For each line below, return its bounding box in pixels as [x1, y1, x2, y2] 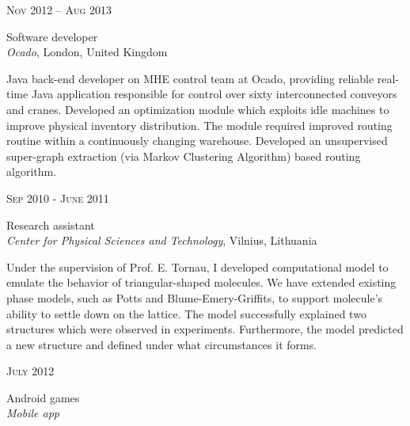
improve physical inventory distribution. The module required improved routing [6, 116, 393, 133]
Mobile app [6, 405, 59, 421]
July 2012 [6, 363, 55, 379]
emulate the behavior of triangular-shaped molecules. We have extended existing [6, 274, 397, 291]
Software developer [6, 28, 98, 44]
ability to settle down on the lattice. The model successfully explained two [6, 305, 366, 321]
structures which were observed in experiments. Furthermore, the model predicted [6, 321, 404, 337]
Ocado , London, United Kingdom [6, 44, 168, 60]
